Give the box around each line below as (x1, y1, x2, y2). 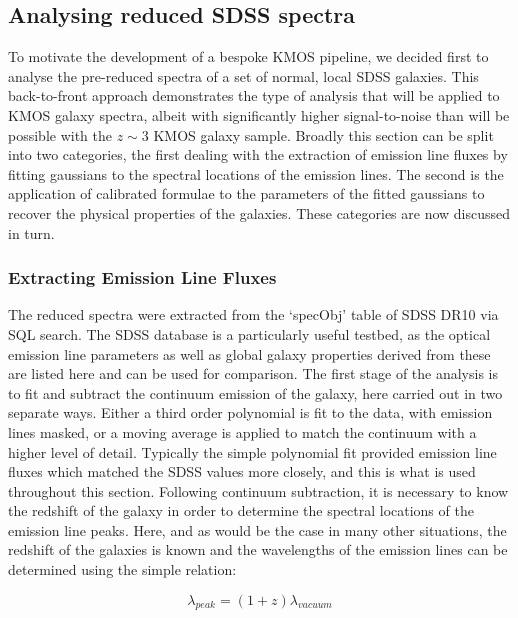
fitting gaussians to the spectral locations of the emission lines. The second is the (8, 163, 504, 184)
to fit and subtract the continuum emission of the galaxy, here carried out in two (8, 382, 503, 403)
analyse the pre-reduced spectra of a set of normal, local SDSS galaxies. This (8, 65, 479, 86)
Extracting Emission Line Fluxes (8, 265, 277, 290)
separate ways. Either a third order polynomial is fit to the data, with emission (8, 402, 493, 423)
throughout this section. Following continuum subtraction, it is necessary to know (8, 480, 509, 501)
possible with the (8, 124, 112, 145)
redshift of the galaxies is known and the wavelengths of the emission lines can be (8, 539, 508, 560)
